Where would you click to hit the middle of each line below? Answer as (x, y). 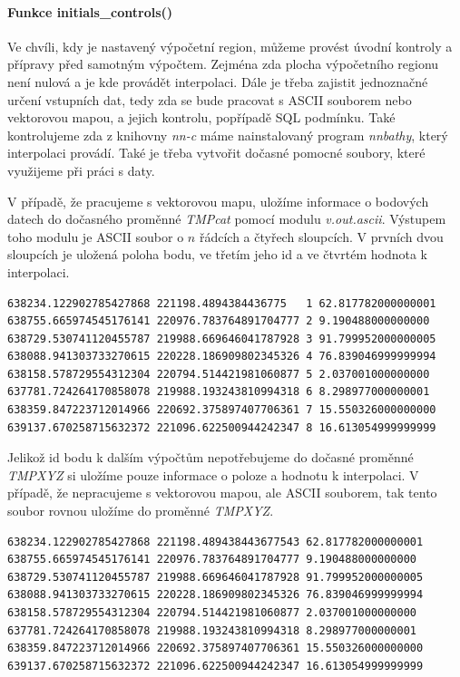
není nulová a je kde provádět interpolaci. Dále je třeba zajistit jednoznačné (218, 81)
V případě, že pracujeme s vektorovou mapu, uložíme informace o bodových (218, 201)
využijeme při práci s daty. (81, 170)
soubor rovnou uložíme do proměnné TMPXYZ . (141, 511)
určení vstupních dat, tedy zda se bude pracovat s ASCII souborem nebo (210, 99)
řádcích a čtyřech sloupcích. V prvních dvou (321, 236)
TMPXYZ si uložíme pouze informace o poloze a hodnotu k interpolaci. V (213, 474)
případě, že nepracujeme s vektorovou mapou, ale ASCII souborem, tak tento (222, 493)
